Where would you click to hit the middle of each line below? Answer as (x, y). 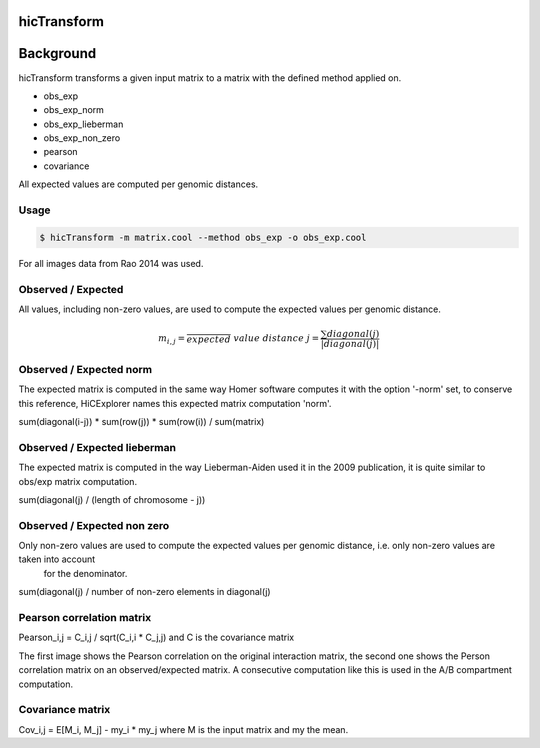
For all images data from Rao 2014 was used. (111, 263)
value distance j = (276, 338)
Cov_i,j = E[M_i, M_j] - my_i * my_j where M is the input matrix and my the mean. (183, 729)
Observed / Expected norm (85, 369)
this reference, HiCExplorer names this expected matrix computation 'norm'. (175, 403)
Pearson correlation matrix (85, 617)
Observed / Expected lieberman (97, 447)
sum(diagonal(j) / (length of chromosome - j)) (112, 499)
